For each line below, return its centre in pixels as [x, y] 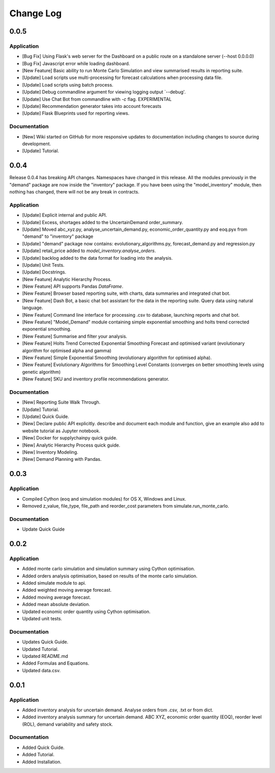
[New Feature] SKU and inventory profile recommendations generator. [96, 379]
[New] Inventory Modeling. [50, 452]
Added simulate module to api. [54, 583]
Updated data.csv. [42, 670]
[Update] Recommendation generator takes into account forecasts [92, 106]
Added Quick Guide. [43, 747]
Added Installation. [42, 762]
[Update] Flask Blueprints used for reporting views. [76, 113]
